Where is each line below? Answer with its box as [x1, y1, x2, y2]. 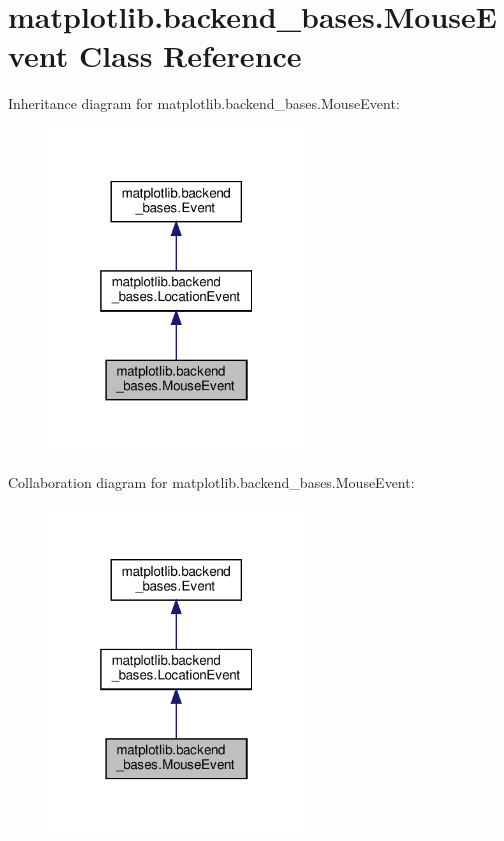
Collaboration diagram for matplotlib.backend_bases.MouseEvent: [8, 471, 415, 492]
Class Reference [79, 35, 302, 76]
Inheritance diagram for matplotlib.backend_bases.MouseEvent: [8, 93, 400, 114]
